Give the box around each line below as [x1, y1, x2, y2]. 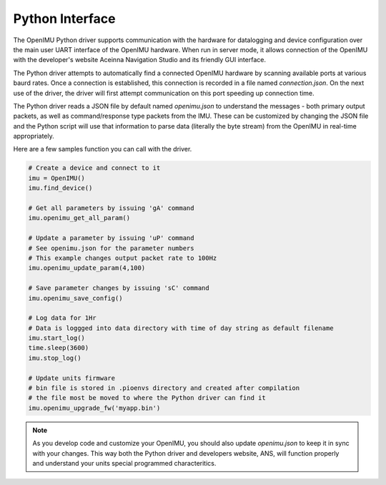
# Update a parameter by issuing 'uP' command [28, 234, 194, 242]
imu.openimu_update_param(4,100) [28, 264, 146, 272]
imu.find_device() [28, 184, 93, 192]
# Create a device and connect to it [28, 164, 161, 172]
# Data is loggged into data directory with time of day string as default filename [28, 324, 334, 332]
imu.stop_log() [28, 354, 81, 362]
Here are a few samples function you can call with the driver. [13, 145, 192, 154]
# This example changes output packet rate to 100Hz [28, 254, 217, 262]
